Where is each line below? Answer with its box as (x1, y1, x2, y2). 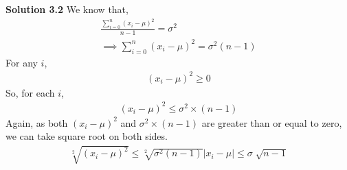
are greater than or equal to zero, (201, 115, 342, 130)
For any (5, 55, 38, 69)
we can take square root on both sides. (5, 129, 168, 143)
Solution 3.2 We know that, (5, 2, 128, 16)
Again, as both (5, 115, 68, 130)
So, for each (5, 85, 55, 99)
